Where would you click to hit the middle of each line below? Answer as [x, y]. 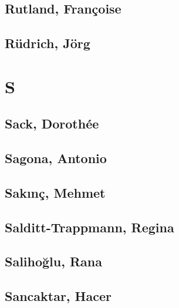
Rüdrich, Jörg [48, 43]
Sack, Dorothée [52, 123]
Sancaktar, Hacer [58, 296]
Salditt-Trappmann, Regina [89, 227]
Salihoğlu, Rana [54, 261]
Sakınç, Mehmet [55, 192]
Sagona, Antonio [56, 158]
